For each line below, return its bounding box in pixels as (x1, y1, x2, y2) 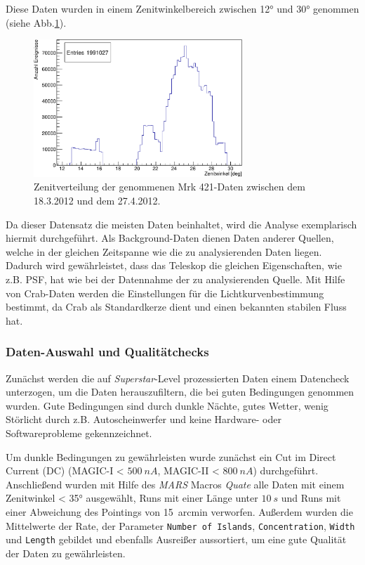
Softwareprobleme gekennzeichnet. (6, 425, 152, 440)
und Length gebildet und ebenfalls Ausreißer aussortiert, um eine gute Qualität (6, 532, 347, 547)
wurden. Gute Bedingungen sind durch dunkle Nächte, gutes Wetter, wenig (6, 398, 328, 413)
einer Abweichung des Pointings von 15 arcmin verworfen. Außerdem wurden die (6, 504, 353, 519)
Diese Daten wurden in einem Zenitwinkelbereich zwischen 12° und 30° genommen (6, 1, 359, 15)
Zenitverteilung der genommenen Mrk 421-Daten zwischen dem (34, 179, 305, 194)
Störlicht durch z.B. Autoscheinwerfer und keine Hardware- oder (6, 412, 281, 427)
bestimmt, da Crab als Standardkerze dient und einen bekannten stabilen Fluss (6, 299, 347, 314)
